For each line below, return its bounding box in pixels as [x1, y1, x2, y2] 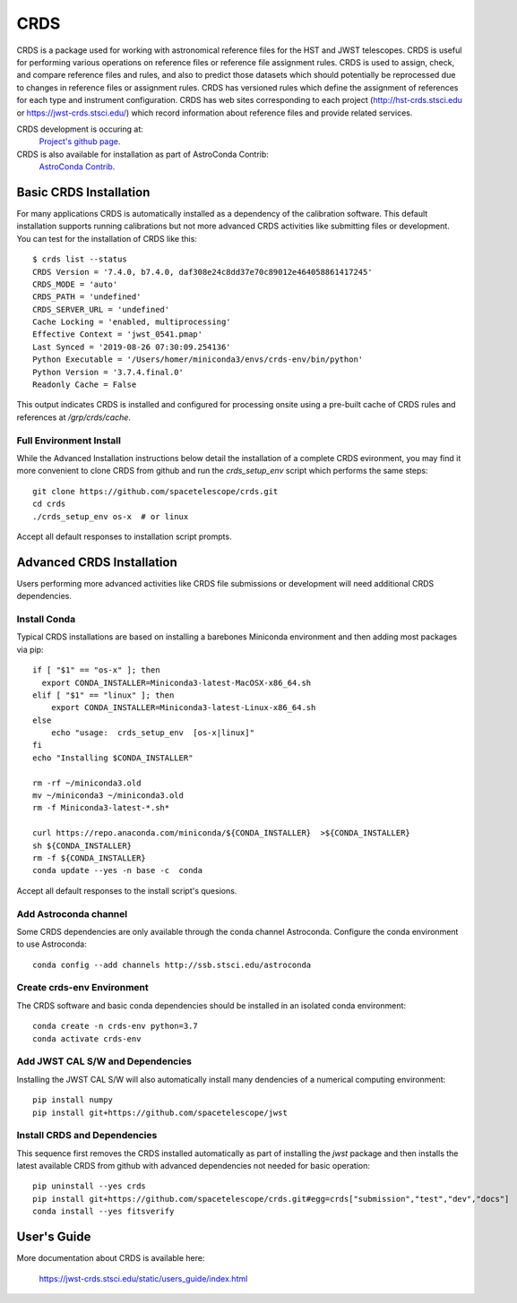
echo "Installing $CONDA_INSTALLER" [32, 752, 194, 763]
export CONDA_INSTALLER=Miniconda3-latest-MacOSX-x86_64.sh [41, 677, 312, 688]
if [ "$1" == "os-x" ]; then [32, 665, 160, 675]
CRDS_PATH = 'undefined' [32, 292, 142, 302]
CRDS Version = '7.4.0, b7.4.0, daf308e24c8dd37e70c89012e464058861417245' [32, 267, 373, 277]
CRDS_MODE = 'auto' [32, 279, 118, 289]
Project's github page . [39, 136, 121, 147]
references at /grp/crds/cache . [16, 412, 132, 423]
